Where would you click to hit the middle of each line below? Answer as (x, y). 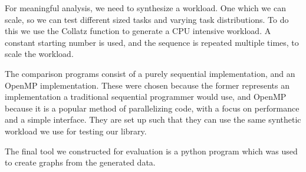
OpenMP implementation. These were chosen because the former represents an (147, 85)
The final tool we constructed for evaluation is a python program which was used (151, 151)
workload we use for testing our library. (76, 131)
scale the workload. (39, 54)
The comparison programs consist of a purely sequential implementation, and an (150, 73)
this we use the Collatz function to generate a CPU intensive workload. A (138, 31)
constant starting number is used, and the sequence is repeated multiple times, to (152, 42)
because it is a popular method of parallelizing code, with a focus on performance (152, 108)
